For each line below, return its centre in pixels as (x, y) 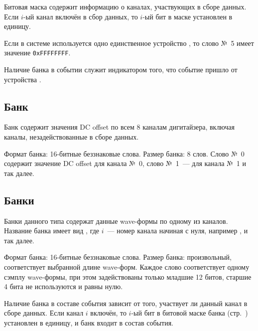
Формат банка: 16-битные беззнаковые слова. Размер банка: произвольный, (118, 257)
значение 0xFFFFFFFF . (37, 53)
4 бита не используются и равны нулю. (64, 286)
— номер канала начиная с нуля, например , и (178, 231)
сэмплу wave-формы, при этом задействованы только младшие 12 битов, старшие (128, 276)
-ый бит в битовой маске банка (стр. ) (190, 313)
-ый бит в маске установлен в (188, 16)
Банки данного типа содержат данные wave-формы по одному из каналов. (116, 221)
